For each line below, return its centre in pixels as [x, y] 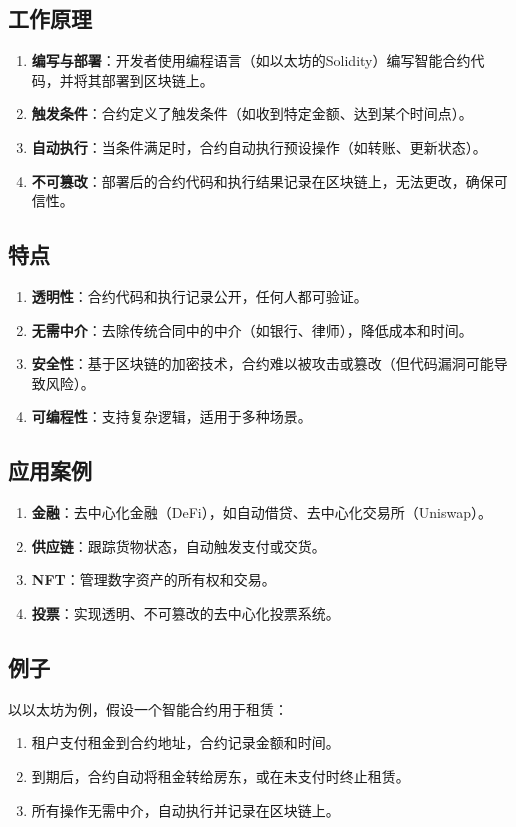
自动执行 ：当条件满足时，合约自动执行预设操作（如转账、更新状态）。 [259, 146]
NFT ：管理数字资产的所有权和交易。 [153, 579]
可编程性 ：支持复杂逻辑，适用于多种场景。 [171, 416]
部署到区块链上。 [157, 79]
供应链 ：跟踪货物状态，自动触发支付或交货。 [178, 545]
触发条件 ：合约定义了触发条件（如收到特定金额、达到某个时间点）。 [252, 113]
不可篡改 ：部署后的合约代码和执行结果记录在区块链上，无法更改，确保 [262, 180]
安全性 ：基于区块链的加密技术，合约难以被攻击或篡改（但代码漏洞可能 [262, 363]
